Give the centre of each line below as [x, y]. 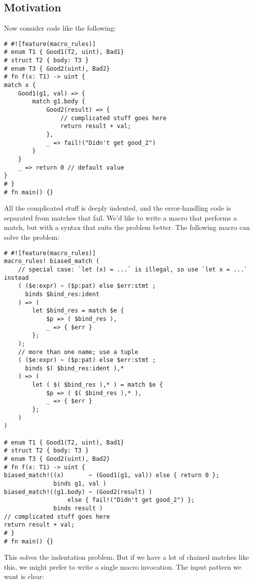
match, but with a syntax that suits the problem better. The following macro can [127, 227]
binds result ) [78, 508]
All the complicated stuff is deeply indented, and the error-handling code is [118, 208]
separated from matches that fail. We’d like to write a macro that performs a [121, 217]
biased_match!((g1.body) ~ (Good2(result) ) [78, 492]
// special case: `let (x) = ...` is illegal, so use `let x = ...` [133, 269]
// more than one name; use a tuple [78, 352]
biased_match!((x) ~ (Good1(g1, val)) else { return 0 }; [112, 475]
